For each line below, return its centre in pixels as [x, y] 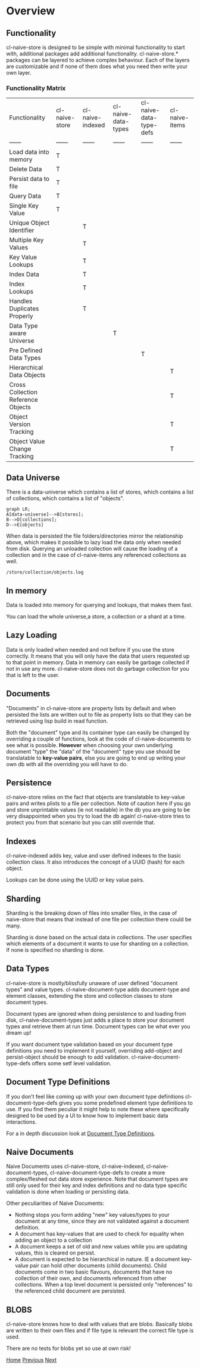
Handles [21, 301]
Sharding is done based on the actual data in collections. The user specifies [99, 937]
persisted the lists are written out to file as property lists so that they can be [99, 714]
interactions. [21, 1122]
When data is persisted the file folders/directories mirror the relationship [95, 536]
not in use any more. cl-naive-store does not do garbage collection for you [98, 668]
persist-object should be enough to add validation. [68, 1057]
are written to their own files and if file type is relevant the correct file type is [100, 1331]
